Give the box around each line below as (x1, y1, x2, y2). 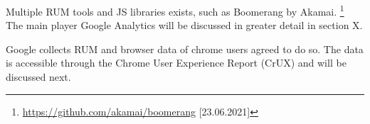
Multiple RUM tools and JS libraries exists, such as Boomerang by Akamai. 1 (6, 2, 344, 18)
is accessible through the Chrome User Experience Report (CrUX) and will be (6, 55, 347, 70)
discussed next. (6, 69, 71, 84)
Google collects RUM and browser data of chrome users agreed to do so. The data (6, 41, 364, 56)
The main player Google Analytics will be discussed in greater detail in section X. (6, 18, 363, 33)
